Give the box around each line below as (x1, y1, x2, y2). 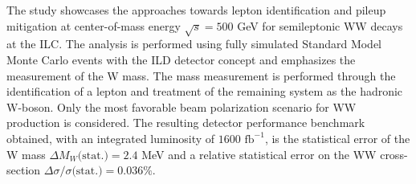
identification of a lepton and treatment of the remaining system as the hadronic (6, 83, 403, 100)
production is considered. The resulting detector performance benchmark (6, 114, 365, 131)
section (6, 162, 41, 178)
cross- (380, 145, 408, 162)
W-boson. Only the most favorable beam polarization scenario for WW (6, 98, 357, 115)
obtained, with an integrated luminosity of (6, 129, 215, 146)
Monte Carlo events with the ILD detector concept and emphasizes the (6, 51, 356, 67)
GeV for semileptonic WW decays (237, 17, 403, 34)
